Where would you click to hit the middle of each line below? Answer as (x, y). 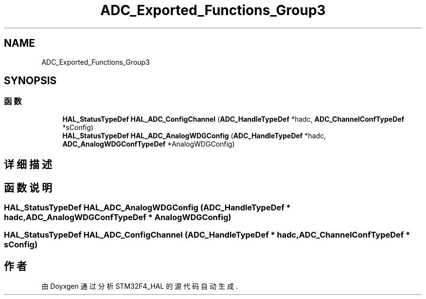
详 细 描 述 (28, 165)
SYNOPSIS (30, 81)
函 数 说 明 (28, 187)
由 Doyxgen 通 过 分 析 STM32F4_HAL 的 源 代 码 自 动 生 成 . (140, 286)
